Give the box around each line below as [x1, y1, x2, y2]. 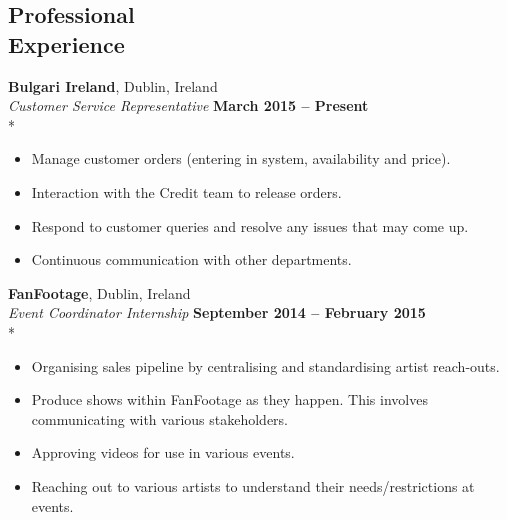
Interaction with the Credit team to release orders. [31, 181, 342, 202]
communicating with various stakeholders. [31, 408, 288, 429]
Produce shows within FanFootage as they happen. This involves [31, 389, 428, 410]
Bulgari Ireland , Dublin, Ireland [8, 75, 218, 96]
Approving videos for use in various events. [31, 442, 295, 463]
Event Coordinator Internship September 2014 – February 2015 [8, 302, 426, 323]
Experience [8, 28, 125, 59]
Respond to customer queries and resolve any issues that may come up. [31, 215, 469, 236]
